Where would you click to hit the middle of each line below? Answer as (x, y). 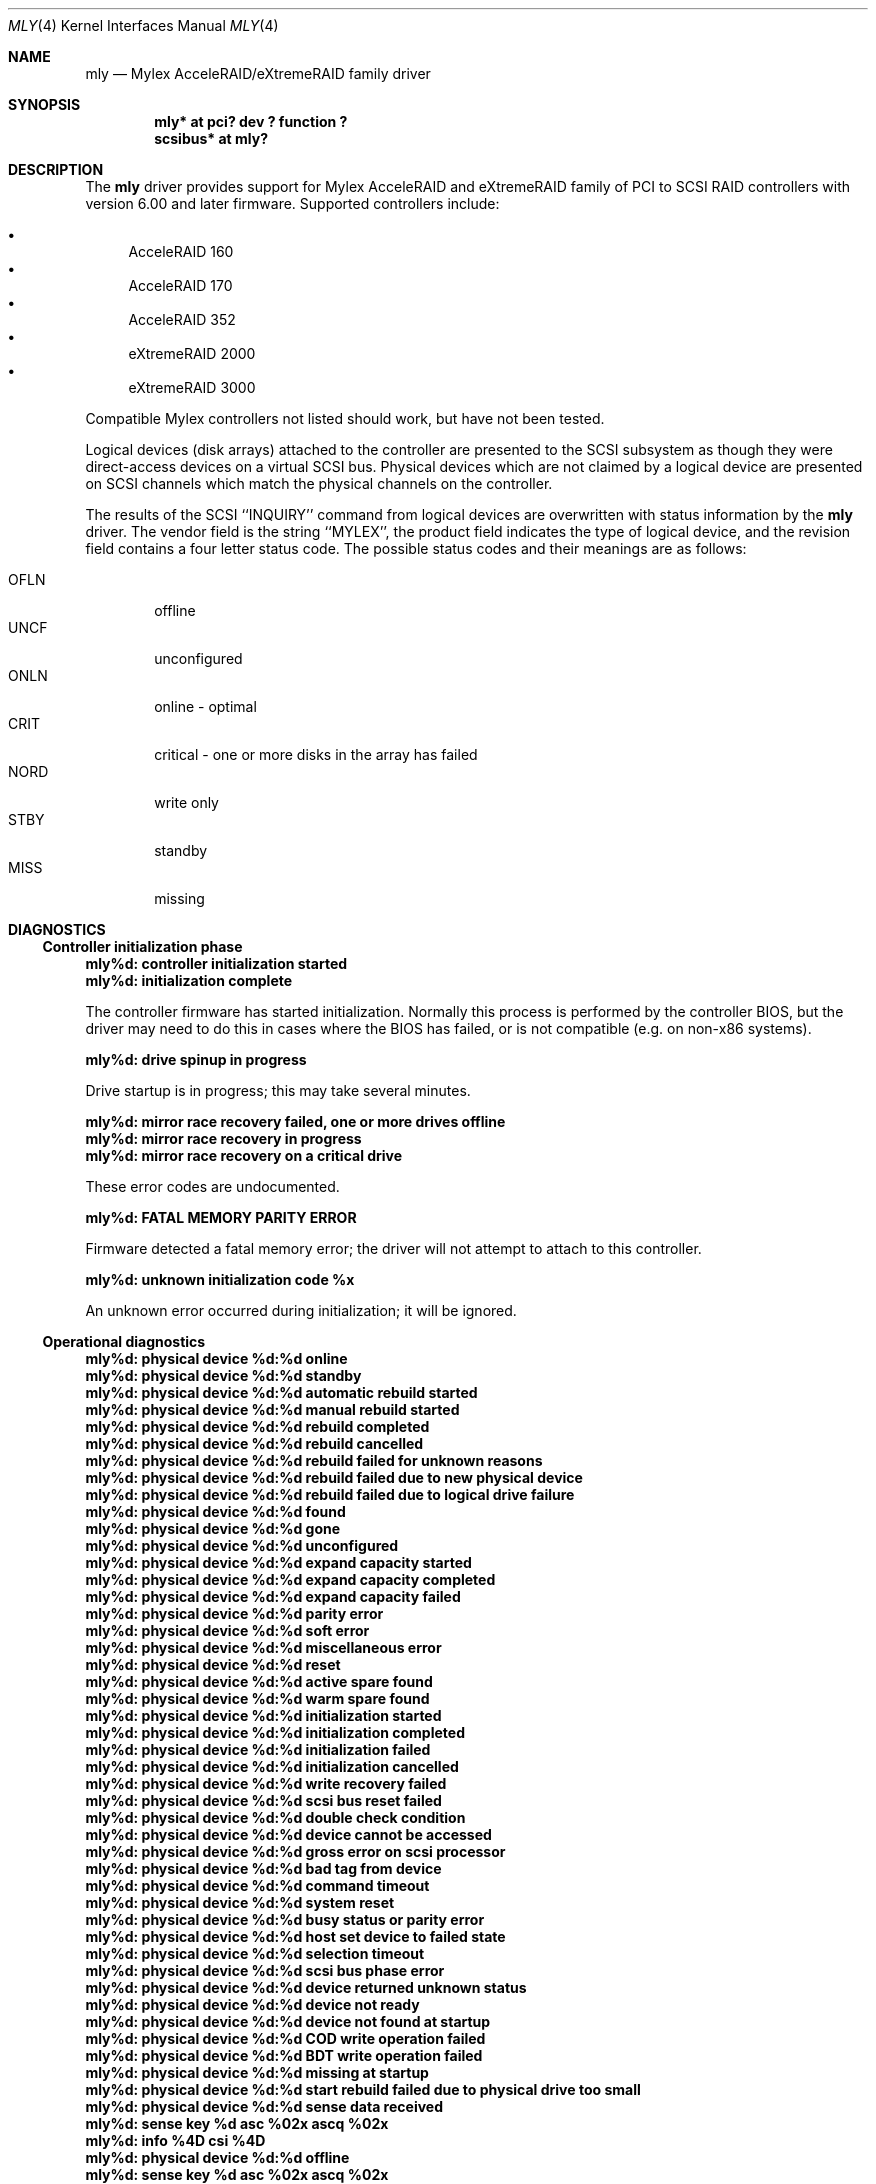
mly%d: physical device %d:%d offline (217, 2157)
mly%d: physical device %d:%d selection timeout (255, 1953)
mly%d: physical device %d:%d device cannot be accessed (288, 1834)
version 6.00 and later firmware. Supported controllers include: (292, 203)
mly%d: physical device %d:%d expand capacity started (278, 1562)
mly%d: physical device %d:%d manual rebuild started (272, 1409)
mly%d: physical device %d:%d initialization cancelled (272, 1766)
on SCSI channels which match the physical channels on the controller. (319, 483)
